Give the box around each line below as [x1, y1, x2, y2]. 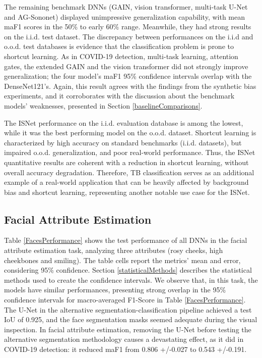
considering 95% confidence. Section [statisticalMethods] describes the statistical [4, 265, 252, 275]
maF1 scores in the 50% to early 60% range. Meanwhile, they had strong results [4, 21, 251, 32]
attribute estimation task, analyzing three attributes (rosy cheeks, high [4, 245, 223, 255]
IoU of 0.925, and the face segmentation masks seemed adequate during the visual [4, 314, 257, 325]
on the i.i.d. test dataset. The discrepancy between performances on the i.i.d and [4, 31, 253, 41]
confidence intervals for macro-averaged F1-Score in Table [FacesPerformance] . [4, 294, 246, 305]
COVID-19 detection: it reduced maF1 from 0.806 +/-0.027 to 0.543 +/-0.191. [4, 344, 247, 354]
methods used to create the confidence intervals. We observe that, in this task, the [4, 274, 258, 285]
